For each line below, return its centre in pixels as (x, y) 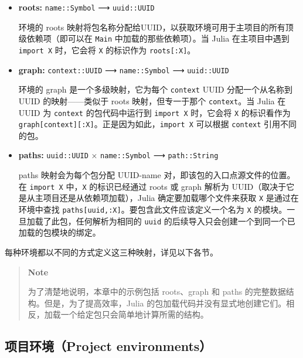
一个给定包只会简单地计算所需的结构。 (135, 314)
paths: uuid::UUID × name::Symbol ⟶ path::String (118, 155)
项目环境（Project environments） (108, 346)
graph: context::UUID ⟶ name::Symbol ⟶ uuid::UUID (124, 69)
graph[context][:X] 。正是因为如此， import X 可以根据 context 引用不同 (158, 124)
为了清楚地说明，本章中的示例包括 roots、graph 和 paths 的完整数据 (157, 291)
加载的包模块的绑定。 (59, 232)
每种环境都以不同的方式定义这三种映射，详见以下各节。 (111, 252)
